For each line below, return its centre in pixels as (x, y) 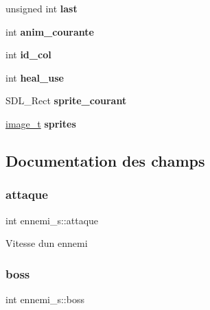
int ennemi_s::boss (45, 299)
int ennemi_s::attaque (52, 220)
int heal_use (35, 77)
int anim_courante (50, 31)
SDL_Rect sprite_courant (66, 100)
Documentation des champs (105, 160)
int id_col (28, 55)
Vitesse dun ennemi (47, 243)
